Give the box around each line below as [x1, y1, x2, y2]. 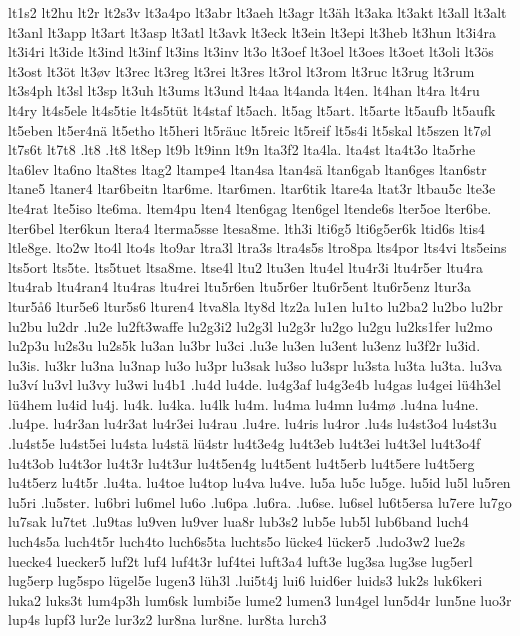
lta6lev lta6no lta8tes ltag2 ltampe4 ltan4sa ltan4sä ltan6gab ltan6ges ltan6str [8, 158, 487, 179]
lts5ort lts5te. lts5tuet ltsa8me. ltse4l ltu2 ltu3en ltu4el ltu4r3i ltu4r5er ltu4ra [8, 256, 484, 277]
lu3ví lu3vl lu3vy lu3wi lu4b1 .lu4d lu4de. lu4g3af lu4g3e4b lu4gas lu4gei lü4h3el [8, 374, 501, 395]
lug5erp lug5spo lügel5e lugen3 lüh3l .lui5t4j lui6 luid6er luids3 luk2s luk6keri [8, 570, 483, 591]
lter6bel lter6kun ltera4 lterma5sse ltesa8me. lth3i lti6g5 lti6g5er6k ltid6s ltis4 [8, 217, 485, 238]
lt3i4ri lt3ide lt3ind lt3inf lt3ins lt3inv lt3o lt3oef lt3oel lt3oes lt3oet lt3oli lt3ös [8, 41, 494, 62]
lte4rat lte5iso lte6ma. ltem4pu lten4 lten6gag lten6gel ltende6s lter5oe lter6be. [8, 197, 492, 218]
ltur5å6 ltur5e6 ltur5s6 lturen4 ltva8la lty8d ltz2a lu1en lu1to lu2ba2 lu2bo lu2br [8, 295, 504, 316]
